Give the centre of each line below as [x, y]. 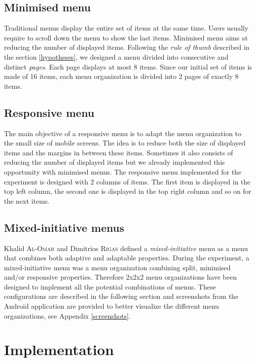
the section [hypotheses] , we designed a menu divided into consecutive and [116, 56]
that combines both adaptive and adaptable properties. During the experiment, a [127, 258]
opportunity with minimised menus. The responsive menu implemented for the [123, 171]
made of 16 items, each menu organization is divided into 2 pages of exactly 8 [121, 76]
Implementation [59, 349]
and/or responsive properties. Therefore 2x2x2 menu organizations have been [120, 277]
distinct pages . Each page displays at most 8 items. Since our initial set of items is [128, 66]
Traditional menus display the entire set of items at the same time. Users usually [126, 28]
